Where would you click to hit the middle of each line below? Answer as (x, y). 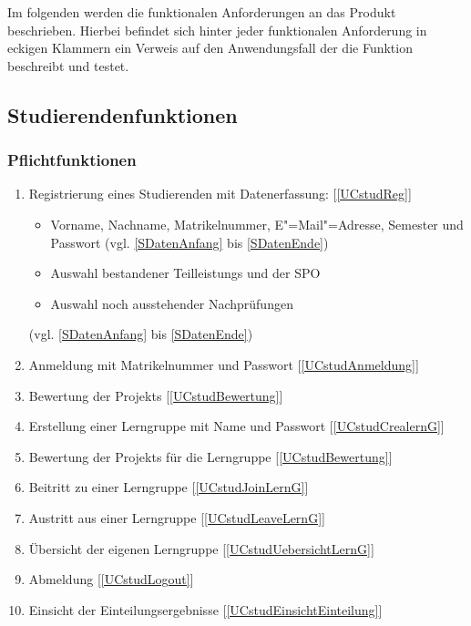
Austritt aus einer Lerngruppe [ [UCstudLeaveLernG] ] (177, 517)
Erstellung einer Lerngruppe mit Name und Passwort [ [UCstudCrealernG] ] (236, 426)
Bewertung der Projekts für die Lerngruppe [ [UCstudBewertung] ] (210, 456)
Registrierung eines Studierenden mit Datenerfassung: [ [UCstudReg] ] (220, 194)
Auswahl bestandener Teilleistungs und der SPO (185, 273)
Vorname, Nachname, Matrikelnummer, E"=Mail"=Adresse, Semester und (257, 224)
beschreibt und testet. (68, 65)
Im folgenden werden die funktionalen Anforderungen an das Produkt (202, 12)
